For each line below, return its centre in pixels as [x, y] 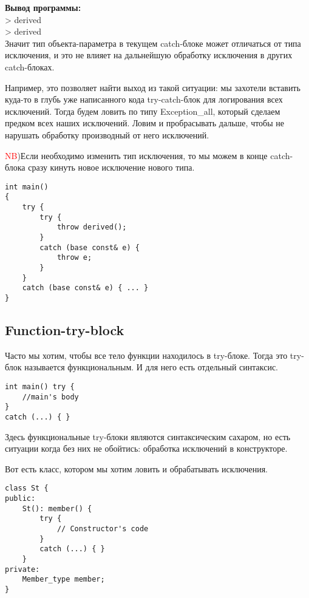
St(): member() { [57, 508]
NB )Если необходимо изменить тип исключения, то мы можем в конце [136, 155]
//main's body [50, 397]
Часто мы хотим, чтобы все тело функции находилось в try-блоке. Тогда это [146, 355]
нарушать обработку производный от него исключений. [107, 134]
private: [22, 569]
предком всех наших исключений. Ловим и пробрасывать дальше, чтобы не [145, 123]
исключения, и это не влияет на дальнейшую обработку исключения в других [149, 55]
